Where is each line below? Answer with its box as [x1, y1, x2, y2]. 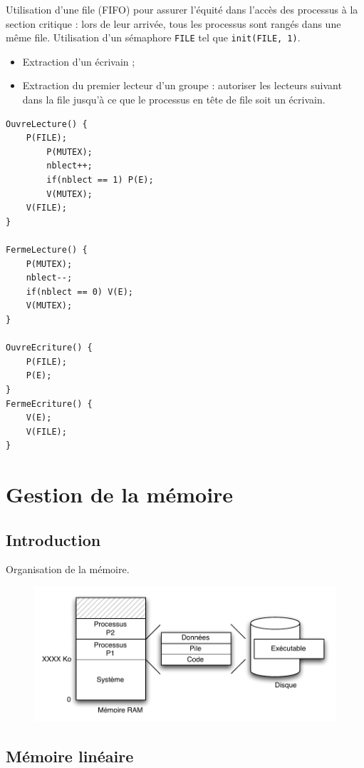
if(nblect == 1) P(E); [46, 175, 154, 185]
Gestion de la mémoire [6, 480, 234, 509]
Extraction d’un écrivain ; [22, 54, 135, 69]
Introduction [6, 528, 101, 550]
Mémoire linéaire [6, 744, 134, 767]
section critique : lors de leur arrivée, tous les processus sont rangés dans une [6, 16, 341, 31]
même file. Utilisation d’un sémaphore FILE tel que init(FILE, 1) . [6, 30, 301, 45]
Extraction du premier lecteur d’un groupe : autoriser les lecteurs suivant [22, 78, 342, 93]
